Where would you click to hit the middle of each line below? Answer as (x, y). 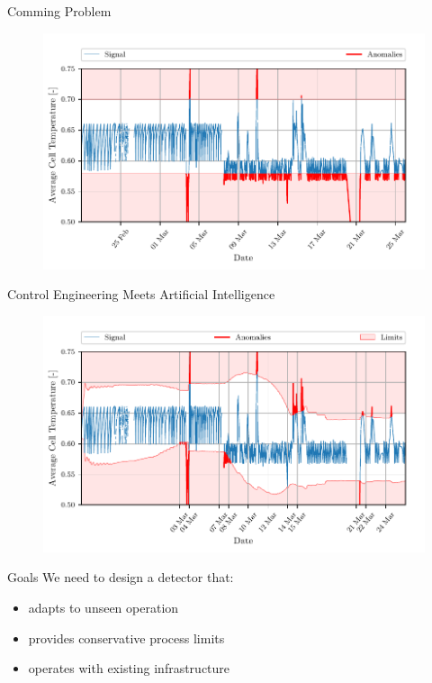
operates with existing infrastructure (129, 668)
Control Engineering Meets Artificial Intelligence (141, 294)
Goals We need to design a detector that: (121, 577)
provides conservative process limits (126, 637)
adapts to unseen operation (103, 607)
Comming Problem (59, 11)
